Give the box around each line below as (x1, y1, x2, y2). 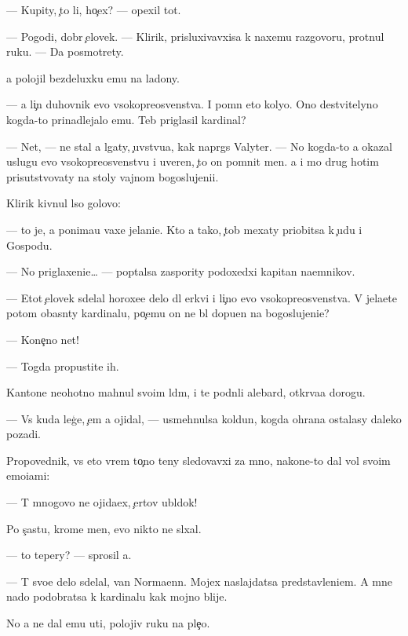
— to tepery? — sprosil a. (6, 546, 132, 563)
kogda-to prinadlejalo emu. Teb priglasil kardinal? (6, 111, 246, 127)
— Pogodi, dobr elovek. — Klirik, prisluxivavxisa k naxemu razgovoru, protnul (6, 27, 384, 44)
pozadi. (6, 426, 41, 442)
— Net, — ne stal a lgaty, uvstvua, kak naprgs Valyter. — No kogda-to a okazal (6, 137, 392, 154)
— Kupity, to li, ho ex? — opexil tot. (6, 2, 181, 17)
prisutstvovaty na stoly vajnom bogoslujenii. (6, 168, 219, 185)
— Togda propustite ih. (6, 357, 119, 374)
